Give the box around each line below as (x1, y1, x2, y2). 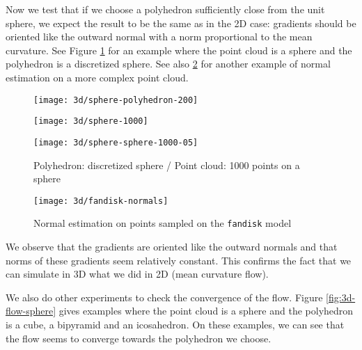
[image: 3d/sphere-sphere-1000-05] (33, 137, 198, 148)
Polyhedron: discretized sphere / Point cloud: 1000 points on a (33, 157, 300, 172)
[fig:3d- (326, 289, 356, 304)
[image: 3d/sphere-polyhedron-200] (33, 95, 198, 105)
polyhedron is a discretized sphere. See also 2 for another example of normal (6, 56, 331, 71)
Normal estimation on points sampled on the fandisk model (33, 216, 292, 230)
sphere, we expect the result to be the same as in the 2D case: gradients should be (6, 15, 356, 30)
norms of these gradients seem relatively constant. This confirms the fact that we (6, 253, 352, 267)
